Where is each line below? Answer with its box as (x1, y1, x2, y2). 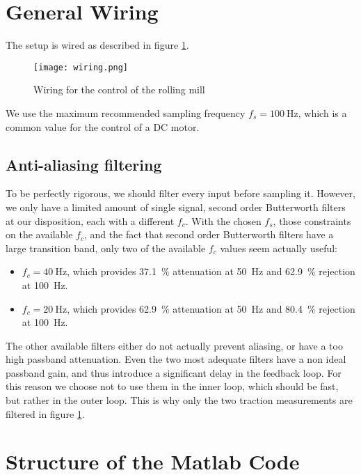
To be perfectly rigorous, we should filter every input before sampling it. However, (6, 186, 355, 201)
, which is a (298, 105, 347, 120)
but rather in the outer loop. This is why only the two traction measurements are (6, 393, 353, 407)
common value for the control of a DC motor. (6, 119, 200, 134)
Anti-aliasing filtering (6, 153, 162, 175)
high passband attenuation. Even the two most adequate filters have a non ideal (6, 352, 346, 366)
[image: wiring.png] (33, 62, 129, 72)
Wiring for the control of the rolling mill (33, 82, 205, 97)
